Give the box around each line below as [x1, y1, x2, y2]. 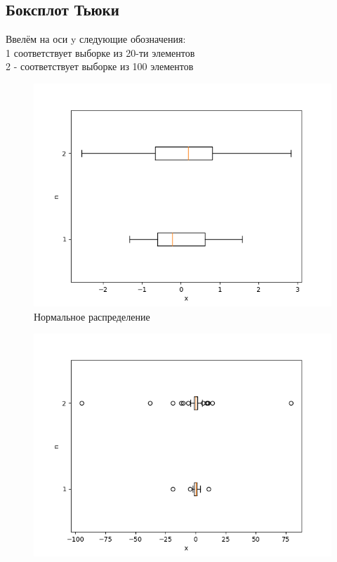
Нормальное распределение [34, 309, 150, 323]
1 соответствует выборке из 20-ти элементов [6, 45, 195, 60]
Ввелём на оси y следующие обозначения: [6, 32, 186, 46]
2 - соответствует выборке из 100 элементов [6, 59, 194, 74]
